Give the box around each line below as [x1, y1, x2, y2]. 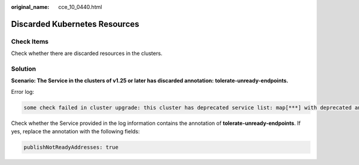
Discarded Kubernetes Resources [11, 19, 140, 29]
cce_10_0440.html [58, 4, 102, 10]
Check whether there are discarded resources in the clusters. [11, 50, 163, 57]
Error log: [11, 88, 34, 95]
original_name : [11, 4, 50, 10]
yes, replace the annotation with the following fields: [11, 128, 140, 135]
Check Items [11, 37, 49, 45]
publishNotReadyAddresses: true [23, 144, 119, 151]
